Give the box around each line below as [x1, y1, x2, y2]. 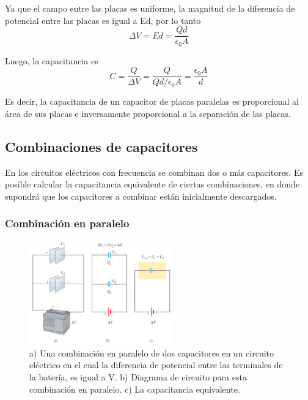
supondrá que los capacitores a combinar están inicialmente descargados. [5, 189, 277, 202]
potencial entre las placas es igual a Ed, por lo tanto [5, 13, 201, 26]
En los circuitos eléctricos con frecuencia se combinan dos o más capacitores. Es [5, 165, 303, 178]
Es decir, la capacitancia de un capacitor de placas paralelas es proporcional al [5, 95, 299, 108]
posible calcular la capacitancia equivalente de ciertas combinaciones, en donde [5, 178, 300, 191]
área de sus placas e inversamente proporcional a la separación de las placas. [5, 107, 291, 119]
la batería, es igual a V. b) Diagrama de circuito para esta [29, 370, 247, 383]
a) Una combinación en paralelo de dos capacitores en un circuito [29, 346, 274, 359]
